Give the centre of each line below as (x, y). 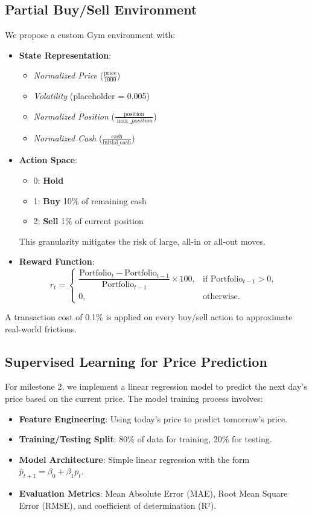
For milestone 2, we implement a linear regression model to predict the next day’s (156, 386)
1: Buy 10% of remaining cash (90, 200)
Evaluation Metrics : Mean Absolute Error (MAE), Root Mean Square (153, 493)
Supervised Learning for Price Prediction (136, 361)
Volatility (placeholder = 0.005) (92, 96)
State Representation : (65, 55)
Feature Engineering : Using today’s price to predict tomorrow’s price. (153, 418)
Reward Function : (57, 261)
